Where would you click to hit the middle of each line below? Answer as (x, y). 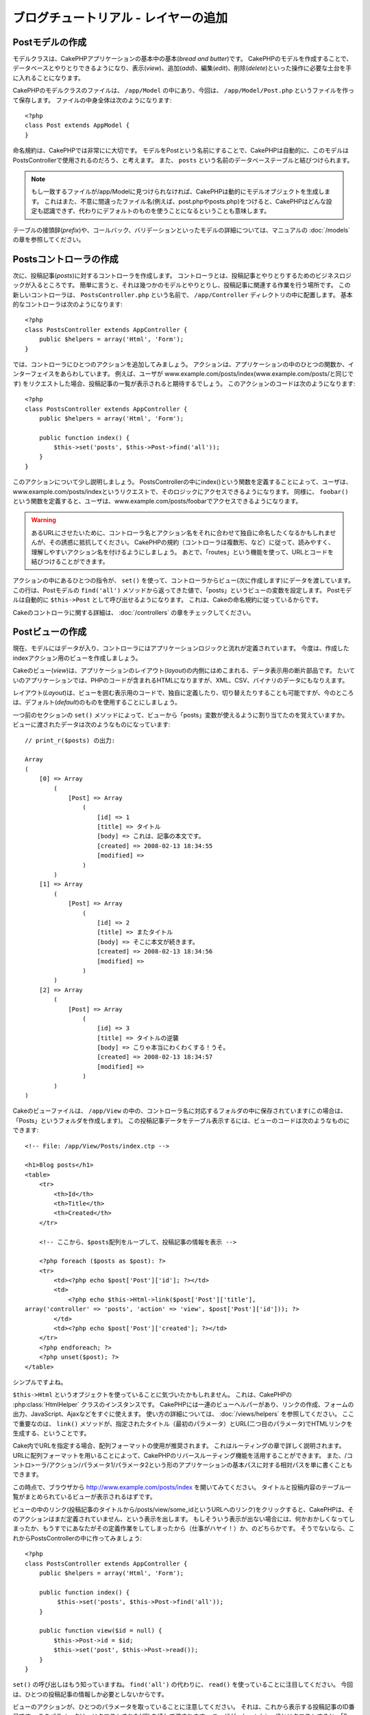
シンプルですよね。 (40, 1382)
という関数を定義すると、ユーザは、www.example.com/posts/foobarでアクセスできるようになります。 (157, 501)
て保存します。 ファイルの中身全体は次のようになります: (92, 100)
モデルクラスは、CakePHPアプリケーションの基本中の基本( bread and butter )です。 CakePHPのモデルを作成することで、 (183, 59)
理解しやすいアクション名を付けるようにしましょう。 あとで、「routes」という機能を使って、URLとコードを (182, 552)
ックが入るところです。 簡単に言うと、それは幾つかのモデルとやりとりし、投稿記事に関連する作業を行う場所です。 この (182, 285)
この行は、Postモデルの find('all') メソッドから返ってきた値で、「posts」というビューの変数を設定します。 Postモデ (182, 590)
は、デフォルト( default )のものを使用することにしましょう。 (97, 702)
